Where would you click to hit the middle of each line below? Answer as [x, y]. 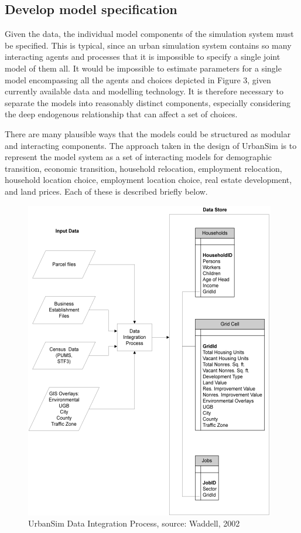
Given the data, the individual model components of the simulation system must [149, 34]
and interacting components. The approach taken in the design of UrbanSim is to [151, 145]
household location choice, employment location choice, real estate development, [148, 180]
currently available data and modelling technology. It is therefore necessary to [144, 91]
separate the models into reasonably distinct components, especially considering [148, 102]
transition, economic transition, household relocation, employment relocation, [143, 168]
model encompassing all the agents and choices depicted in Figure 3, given [138, 79]
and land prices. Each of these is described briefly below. [106, 191]
